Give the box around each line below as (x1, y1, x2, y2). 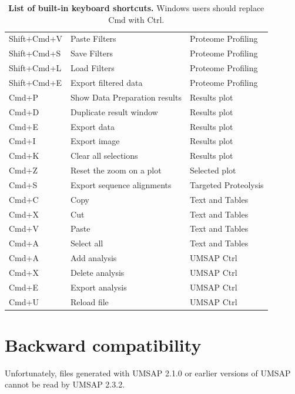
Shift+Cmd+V (9, 32, 63, 45)
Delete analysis (71, 266, 125, 278)
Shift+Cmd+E (9, 76, 62, 88)
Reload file (71, 295, 109, 308)
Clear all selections (71, 149, 138, 162)
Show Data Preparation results (71, 91, 182, 103)
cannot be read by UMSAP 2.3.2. (5, 378, 125, 390)
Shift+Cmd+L (9, 62, 62, 74)
